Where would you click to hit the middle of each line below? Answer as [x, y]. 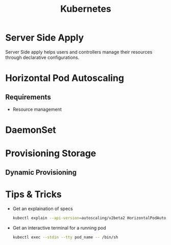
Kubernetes [86, 9]
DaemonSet [31, 130]
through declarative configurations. [42, 57]
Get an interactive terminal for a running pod [59, 228]
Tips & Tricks [34, 194]
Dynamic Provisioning [41, 172]
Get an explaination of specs [43, 209]
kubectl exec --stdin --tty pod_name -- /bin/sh [65, 237]
